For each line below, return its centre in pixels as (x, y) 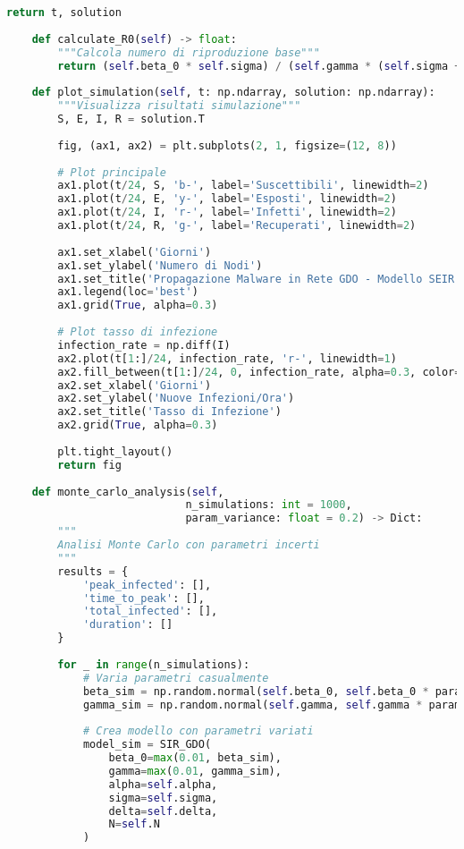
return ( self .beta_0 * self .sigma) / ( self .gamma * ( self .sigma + (259, 66)
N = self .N (134, 824)
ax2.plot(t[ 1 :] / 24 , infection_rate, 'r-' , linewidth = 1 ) (227, 358)
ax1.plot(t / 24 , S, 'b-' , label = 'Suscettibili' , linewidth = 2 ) (243, 186)
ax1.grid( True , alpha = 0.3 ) (138, 306)
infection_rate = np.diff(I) (144, 345)
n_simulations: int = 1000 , (269, 505)
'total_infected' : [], (150, 611)
